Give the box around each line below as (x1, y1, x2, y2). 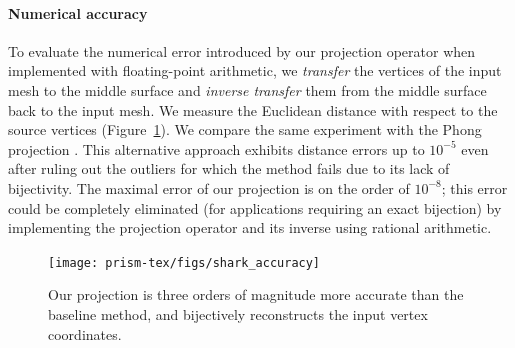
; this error (441, 177, 508, 198)
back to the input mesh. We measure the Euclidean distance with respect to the (8, 99, 498, 120)
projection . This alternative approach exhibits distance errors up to (8, 138, 425, 159)
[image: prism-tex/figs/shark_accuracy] (48, 255, 321, 270)
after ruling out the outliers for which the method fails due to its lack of (8, 158, 450, 179)
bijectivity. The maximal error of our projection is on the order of (8, 177, 410, 198)
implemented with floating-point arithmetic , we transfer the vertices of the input (8, 60, 502, 81)
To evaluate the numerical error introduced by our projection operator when (8, 40, 476, 61)
